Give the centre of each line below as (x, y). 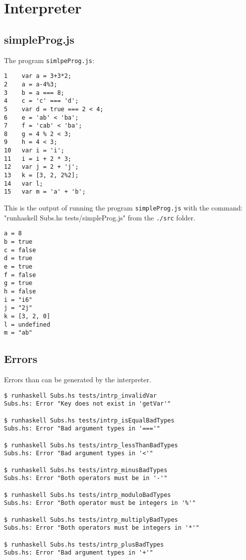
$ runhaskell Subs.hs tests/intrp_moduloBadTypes (88, 495)
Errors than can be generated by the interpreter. (78, 380)
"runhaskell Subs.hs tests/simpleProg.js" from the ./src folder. (100, 217)
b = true (18, 242)
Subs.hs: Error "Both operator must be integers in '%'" (100, 503)
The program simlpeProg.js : (49, 60)
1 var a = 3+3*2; (38, 76)
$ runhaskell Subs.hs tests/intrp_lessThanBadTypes (91, 445)
